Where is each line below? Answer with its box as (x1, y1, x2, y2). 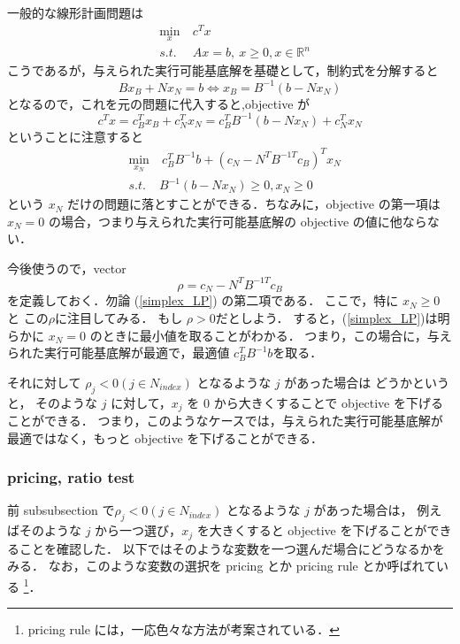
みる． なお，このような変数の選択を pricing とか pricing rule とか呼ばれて (7, 556, 437, 575)
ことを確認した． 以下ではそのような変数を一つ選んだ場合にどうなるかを (19, 539, 445, 557)
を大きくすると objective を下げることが (196, 521, 427, 540)
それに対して (7, 372, 81, 391)
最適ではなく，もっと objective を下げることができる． (7, 428, 324, 447)
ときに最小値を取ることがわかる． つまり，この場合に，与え (102, 326, 452, 344)
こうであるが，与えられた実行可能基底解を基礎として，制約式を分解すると (7, 61, 439, 80)
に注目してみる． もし (54, 309, 183, 326)
